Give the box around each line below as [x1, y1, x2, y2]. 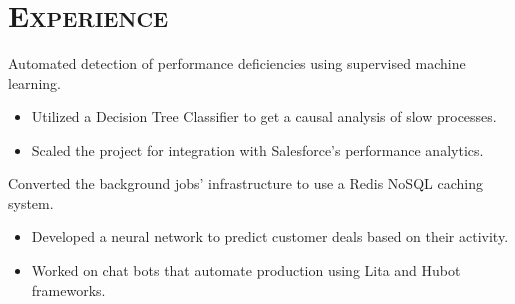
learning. [8, 72, 61, 93]
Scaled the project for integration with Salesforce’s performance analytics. [31, 139, 484, 160]
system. [8, 192, 54, 213]
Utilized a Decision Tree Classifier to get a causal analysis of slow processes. [31, 106, 497, 127]
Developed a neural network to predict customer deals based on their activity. [31, 226, 509, 247]
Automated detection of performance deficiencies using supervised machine [8, 52, 466, 73]
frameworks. [31, 279, 106, 300]
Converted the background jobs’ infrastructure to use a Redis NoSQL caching [8, 173, 483, 194]
